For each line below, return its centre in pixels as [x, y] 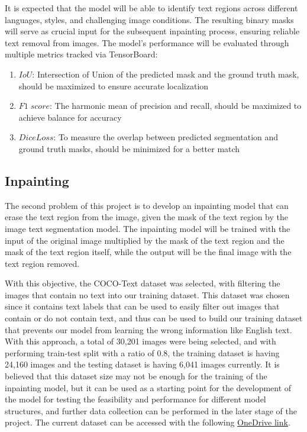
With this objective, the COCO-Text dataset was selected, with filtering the [143, 283]
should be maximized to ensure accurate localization [114, 86]
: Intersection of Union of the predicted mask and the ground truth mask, [166, 74]
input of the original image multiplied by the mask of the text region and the [145, 240]
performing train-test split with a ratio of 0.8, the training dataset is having [142, 352]
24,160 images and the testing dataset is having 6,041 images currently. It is [142, 364]
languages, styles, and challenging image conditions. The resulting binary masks [149, 19]
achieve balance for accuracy [70, 117]
